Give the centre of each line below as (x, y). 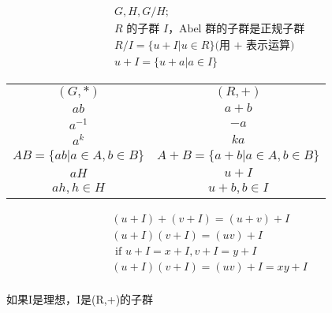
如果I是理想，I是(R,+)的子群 (80, 298)
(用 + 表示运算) (255, 46)
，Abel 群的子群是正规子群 (237, 30)
